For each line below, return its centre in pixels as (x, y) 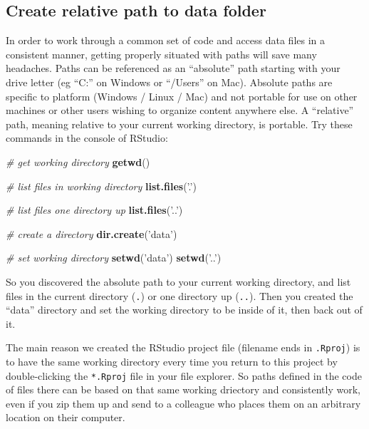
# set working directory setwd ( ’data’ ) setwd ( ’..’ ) (114, 258)
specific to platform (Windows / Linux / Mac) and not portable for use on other (182, 96)
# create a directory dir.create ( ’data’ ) (92, 233)
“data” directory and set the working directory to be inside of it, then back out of (184, 310)
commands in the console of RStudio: (87, 138)
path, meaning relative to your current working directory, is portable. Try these (179, 124)
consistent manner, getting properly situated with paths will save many (161, 54)
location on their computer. (66, 417)
